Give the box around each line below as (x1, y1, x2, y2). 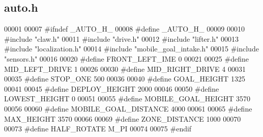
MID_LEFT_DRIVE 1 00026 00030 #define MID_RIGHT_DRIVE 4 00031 (4, 63, 246, 74)
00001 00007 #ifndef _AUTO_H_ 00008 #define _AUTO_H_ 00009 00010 (4, 23, 245, 34)
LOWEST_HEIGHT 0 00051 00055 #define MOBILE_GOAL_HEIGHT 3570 (4, 93, 251, 104)
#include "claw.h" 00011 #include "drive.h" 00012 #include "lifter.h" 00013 (4, 33, 239, 44)
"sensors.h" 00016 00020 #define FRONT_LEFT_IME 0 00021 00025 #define (4, 53, 249, 64)
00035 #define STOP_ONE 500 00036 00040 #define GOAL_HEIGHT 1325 (4, 73, 245, 84)
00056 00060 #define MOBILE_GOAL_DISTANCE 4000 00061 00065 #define (4, 103, 252, 114)
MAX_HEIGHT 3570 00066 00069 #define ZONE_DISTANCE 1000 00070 (4, 113, 241, 124)
